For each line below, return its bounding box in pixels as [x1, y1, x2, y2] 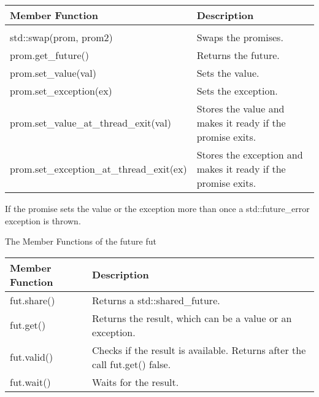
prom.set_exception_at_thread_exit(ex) [10, 162, 187, 176]
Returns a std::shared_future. [92, 293, 220, 307]
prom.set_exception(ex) [10, 84, 112, 98]
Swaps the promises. [196, 30, 283, 44]
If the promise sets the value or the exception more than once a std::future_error [5, 202, 310, 214]
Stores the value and [196, 101, 285, 116]
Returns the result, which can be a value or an [92, 310, 292, 325]
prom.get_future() [10, 48, 90, 62]
